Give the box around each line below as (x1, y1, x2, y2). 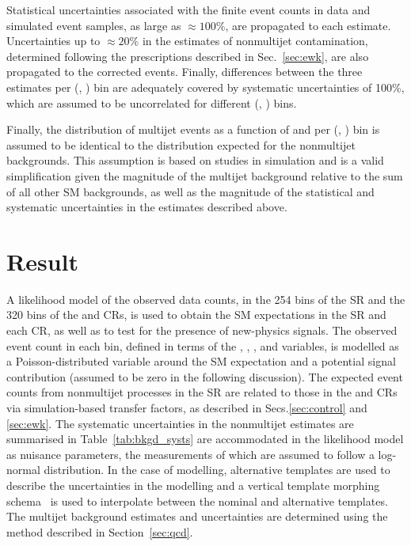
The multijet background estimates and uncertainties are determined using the (6, 508, 388, 525)
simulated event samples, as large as (6, 17, 181, 33)
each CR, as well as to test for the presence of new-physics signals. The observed (6, 322, 398, 339)
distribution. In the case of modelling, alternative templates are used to (44, 461, 390, 478)
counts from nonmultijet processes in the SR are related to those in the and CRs (6, 384, 398, 400)
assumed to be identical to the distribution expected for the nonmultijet (6, 136, 356, 153)
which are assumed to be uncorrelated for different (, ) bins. (6, 94, 297, 111)
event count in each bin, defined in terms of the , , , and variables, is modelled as (6, 337, 399, 354)
